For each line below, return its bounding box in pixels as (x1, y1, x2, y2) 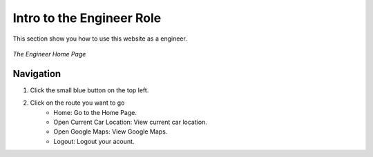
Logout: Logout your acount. (53, 137, 135, 145)
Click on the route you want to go (30, 98, 125, 107)
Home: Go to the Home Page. (53, 108, 137, 116)
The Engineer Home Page (12, 50, 86, 58)
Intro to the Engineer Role (12, 10, 162, 25)
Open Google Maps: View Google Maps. (53, 127, 168, 136)
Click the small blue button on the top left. (30, 86, 149, 94)
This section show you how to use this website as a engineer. (12, 34, 188, 43)
